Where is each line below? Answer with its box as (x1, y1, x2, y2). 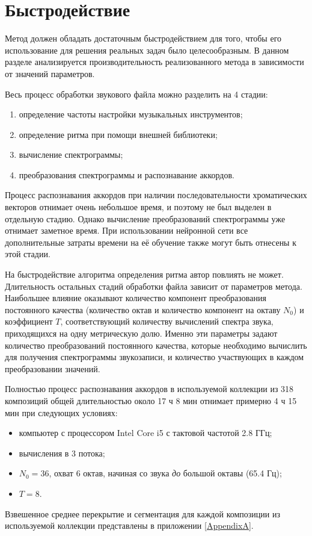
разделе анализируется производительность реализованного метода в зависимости (5, 55, 304, 68)
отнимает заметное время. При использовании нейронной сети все (5, 224, 248, 237)
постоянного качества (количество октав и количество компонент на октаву (5, 303, 281, 316)
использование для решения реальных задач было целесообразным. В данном (5, 43, 289, 56)
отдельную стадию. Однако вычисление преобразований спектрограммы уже (5, 212, 286, 225)
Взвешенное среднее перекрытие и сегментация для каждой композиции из (5, 507, 280, 520)
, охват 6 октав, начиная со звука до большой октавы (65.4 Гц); (49, 467, 282, 479)
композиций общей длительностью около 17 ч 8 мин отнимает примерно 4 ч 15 (5, 394, 297, 407)
